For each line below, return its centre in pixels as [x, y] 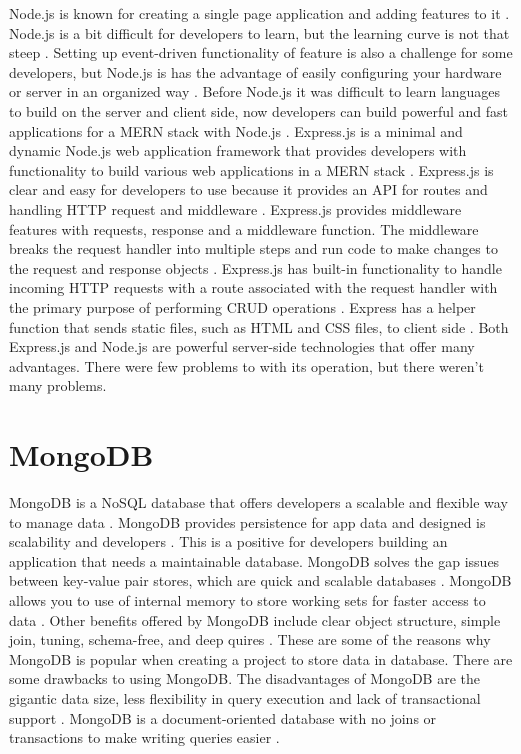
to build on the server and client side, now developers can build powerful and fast [259, 110]
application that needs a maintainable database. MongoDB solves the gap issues [254, 560]
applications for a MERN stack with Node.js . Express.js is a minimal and [236, 130]
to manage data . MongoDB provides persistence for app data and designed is [247, 521]
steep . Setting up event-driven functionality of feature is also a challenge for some [261, 52]
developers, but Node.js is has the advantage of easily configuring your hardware [255, 71]
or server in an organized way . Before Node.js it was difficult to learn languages [255, 91]
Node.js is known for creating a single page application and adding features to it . [259, 13]
